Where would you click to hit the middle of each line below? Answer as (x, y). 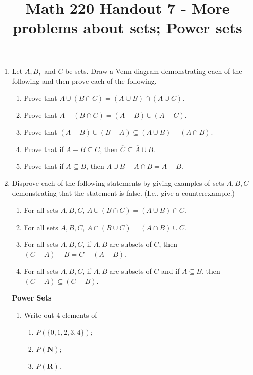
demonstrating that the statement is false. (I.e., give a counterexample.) (123, 193)
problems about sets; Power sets (128, 28)
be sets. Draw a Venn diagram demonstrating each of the (154, 71)
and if (171, 271)
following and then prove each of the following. (84, 81)
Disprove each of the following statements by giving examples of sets (118, 183)
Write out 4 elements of (60, 315)
